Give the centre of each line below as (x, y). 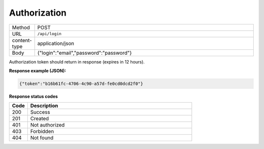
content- (22, 40)
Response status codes (33, 96)
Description (44, 106)
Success (40, 112)
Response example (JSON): (38, 70)
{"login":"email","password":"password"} (85, 53)
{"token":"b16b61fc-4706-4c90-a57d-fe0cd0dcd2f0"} (81, 84)
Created (39, 119)
